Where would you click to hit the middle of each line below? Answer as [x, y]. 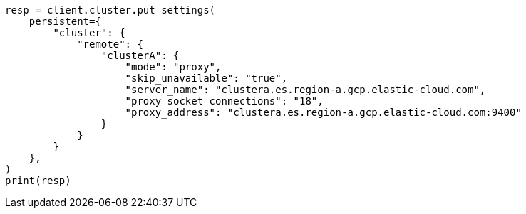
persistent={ [65, 21]
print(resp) [38, 181]
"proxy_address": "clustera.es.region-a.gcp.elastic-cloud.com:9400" [323, 112]
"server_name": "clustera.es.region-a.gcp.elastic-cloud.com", [305, 90]
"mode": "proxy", [173, 67]
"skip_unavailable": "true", [206, 78]
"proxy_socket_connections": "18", [224, 101]
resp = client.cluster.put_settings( [110, 10]
